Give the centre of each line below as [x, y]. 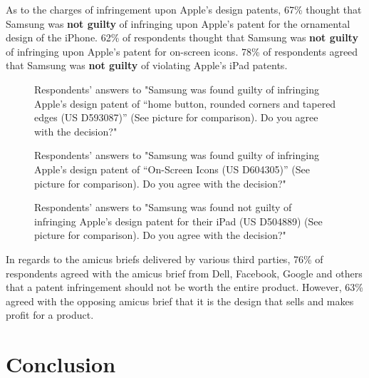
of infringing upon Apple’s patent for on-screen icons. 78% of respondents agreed [182, 51]
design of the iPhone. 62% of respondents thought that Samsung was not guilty [182, 37]
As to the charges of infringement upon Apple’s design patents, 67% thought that [184, 9]
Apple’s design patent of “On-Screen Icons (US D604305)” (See [172, 169]
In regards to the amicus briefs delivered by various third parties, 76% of [165, 259]
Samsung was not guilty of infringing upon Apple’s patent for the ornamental [178, 23]
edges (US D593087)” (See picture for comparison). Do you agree [176, 117]
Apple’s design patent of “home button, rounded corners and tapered [185, 103]
